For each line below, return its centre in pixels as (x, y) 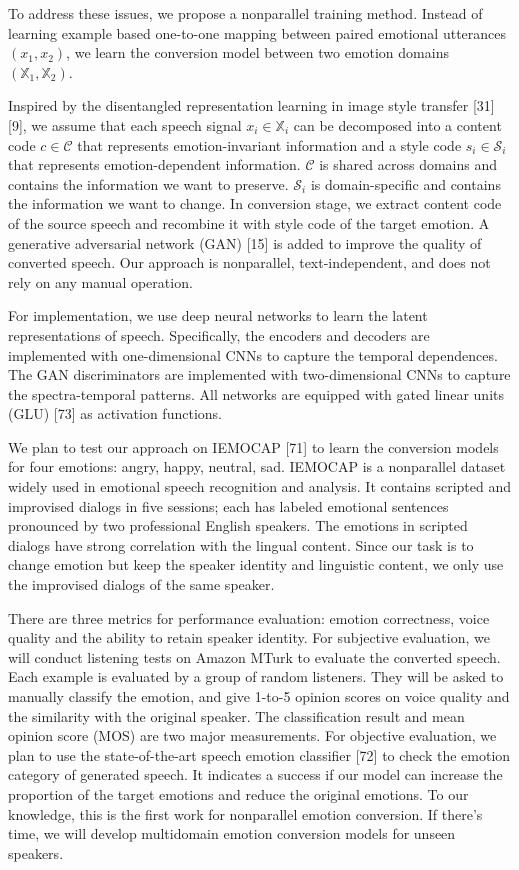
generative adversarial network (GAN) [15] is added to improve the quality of (245, 242)
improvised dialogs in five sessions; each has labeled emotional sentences (228, 505)
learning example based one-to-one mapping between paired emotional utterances (257, 32)
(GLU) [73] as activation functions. (115, 413)
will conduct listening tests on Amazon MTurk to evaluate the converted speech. (254, 656)
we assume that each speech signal (136, 124)
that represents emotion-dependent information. (154, 164)
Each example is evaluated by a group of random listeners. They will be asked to (256, 676)
